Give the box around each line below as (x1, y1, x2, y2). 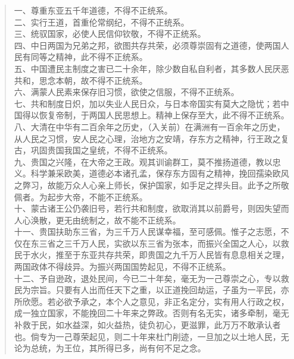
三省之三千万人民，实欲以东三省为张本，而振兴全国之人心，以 (39, 237, 281, 249)
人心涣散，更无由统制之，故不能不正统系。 (14, 213, 181, 226)
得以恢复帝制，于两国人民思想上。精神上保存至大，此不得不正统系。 (22, 109, 289, 121)
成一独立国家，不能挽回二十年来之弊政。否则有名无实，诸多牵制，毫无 (14, 307, 289, 319)
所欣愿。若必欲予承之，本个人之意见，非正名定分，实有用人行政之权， (14, 295, 289, 307)
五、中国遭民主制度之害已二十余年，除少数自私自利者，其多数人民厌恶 (14, 62, 289, 74)
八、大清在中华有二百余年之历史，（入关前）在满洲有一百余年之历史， (14, 120, 285, 133)
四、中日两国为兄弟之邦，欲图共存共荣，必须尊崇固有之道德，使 (14, 39, 264, 51)
